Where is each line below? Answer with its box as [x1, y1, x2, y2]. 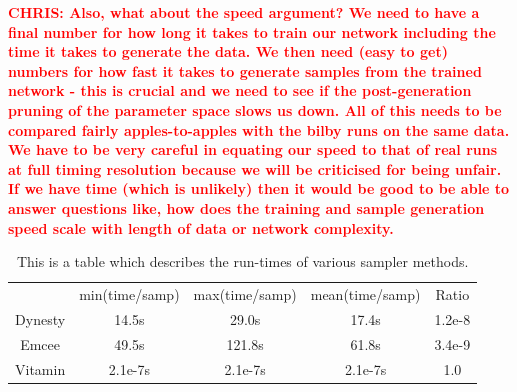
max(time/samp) [193, 283, 297, 304]
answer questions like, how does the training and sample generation [8, 197, 485, 218]
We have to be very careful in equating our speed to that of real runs [8, 139, 498, 160]
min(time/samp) [79, 283, 180, 304]
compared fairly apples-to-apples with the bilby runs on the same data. [8, 119, 510, 140]
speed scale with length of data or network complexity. [8, 217, 394, 238]
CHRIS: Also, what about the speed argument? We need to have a [8, 2, 480, 22]
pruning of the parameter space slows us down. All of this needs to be [8, 99, 502, 120]
